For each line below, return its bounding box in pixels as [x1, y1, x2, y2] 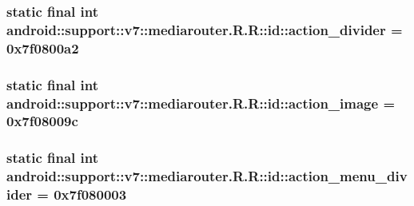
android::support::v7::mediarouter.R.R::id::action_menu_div [6, 166, 408, 186]
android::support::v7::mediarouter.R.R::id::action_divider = [6, 19, 403, 39]
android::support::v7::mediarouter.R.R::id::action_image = [6, 93, 396, 113]
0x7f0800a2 [6, 38, 79, 57]
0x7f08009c [6, 111, 78, 131]
